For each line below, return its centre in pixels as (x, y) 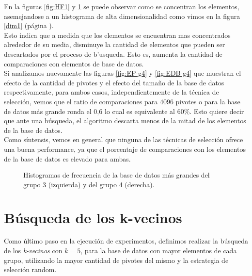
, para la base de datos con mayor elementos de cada (159, 250)
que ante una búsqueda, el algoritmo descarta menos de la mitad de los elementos (125, 121)
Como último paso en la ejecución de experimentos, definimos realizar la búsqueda (126, 241)
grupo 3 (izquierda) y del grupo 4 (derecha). (89, 184)
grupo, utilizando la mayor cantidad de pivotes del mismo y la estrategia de (116, 260)
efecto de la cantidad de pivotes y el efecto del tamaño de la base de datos (114, 82)
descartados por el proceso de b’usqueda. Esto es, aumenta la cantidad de (113, 54)
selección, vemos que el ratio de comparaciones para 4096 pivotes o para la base (122, 101)
